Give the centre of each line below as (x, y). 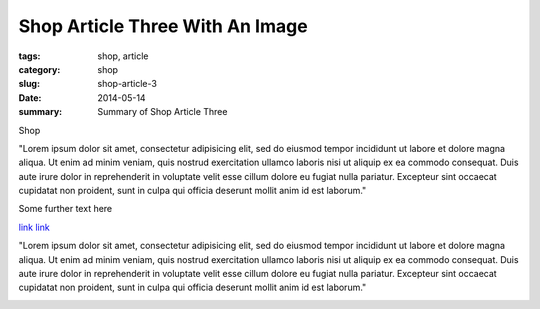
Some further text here (65, 209)
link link (34, 227)
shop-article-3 (127, 84)
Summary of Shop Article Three (162, 112)
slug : (29, 84)
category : (39, 69)
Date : (30, 97)
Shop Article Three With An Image (163, 26)
